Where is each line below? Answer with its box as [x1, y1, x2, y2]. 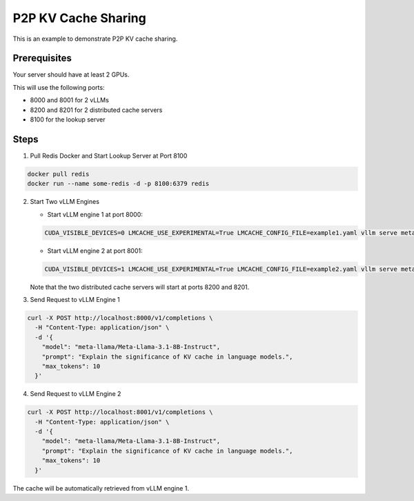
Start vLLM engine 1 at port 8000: [47, 210, 143, 218]
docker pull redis [27, 170, 90, 178]
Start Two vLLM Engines [30, 198, 100, 206]
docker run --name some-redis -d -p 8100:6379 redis [27, 180, 210, 188]
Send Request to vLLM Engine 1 [30, 296, 120, 303]
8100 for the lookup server [30, 115, 106, 124]
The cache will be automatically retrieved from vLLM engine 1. [12, 484, 190, 492]
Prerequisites [12, 53, 72, 64]
